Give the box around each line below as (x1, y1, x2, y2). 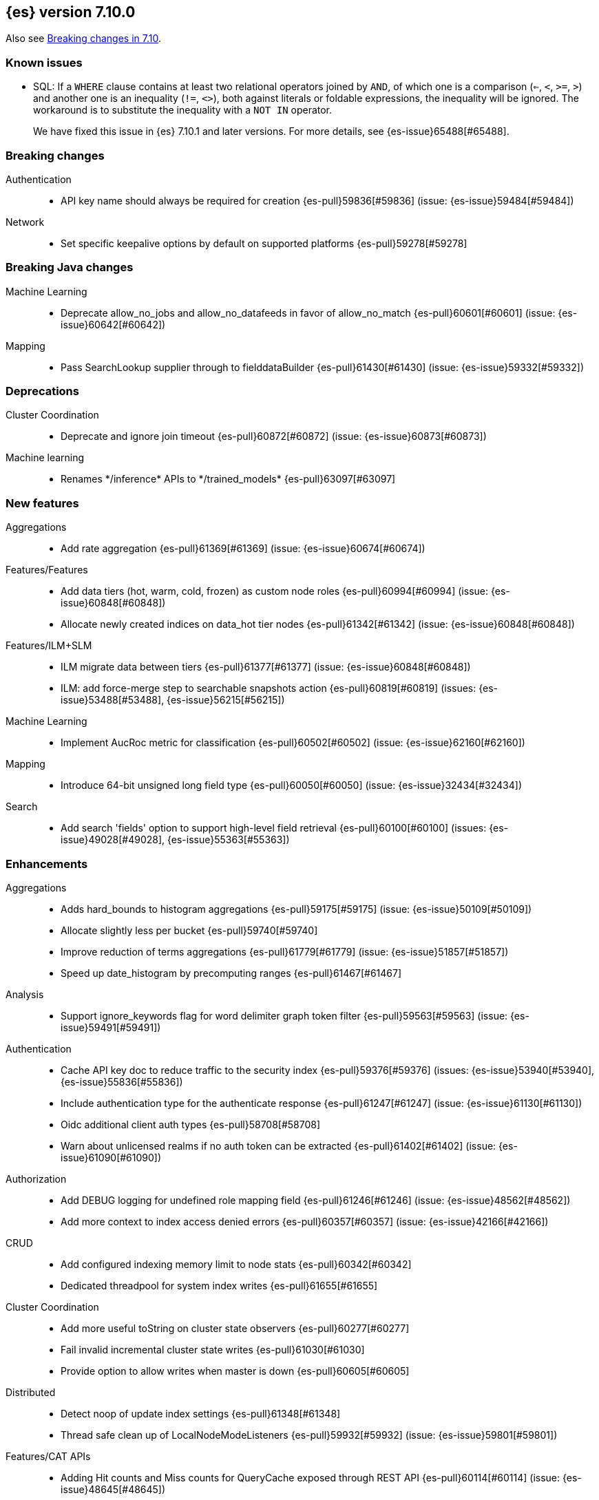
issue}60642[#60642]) (61, 318, 166, 330)
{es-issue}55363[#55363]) (167, 834, 290, 846)
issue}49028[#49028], (61, 834, 165, 846)
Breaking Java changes (6, 260, 134, 275)
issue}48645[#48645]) (61, 1483, 166, 1495)
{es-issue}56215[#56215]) (167, 694, 285, 706)
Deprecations (6, 384, 79, 399)
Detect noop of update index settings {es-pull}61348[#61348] (61, 1407, 341, 1419)
